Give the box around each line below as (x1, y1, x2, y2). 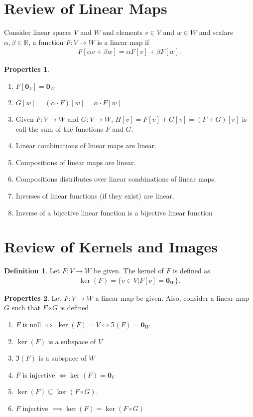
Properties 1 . (4, 64, 49, 74)
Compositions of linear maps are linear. (15, 157, 136, 167)
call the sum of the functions (15, 123, 103, 134)
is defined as (173, 265, 210, 276)
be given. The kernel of (93, 265, 164, 276)
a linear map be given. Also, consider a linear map (95, 292, 249, 303)
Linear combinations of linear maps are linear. (15, 140, 156, 151)
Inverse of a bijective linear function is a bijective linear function (15, 207, 213, 217)
